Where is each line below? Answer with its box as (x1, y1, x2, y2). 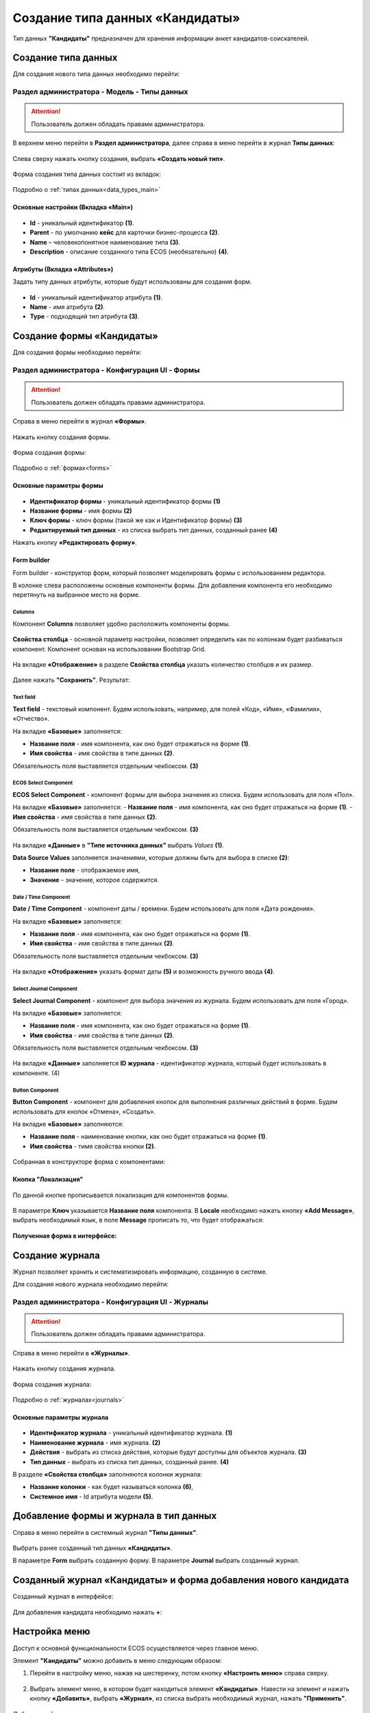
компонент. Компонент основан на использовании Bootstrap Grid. (12, 645, 206, 653)
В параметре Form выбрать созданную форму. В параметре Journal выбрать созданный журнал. (12, 1556, 299, 1565)
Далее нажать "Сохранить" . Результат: (12, 676, 130, 685)
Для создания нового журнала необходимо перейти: (12, 1280, 169, 1288)
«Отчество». (12, 715, 49, 723)
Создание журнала (12, 1249, 101, 1261)
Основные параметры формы (12, 482, 104, 490)
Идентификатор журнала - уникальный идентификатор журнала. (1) (29, 1429, 233, 1437)
